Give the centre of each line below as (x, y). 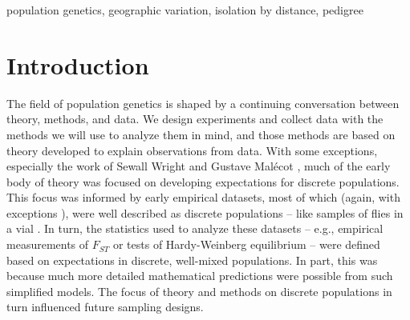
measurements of (48, 244)
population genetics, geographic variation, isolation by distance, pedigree (185, 10)
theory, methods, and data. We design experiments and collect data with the (195, 119)
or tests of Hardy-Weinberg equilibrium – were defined (246, 244)
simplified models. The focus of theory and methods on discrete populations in (199, 291)
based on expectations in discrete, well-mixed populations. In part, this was (192, 260)
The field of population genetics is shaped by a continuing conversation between (203, 103)
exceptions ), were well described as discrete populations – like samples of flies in (205, 212)
